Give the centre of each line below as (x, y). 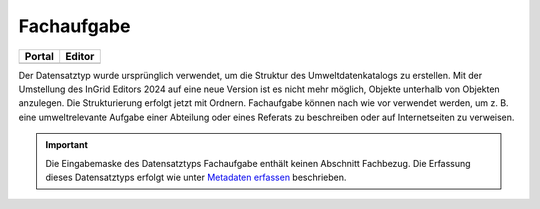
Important (67, 145)
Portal (39, 56)
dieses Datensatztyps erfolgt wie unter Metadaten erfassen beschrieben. (196, 177)
